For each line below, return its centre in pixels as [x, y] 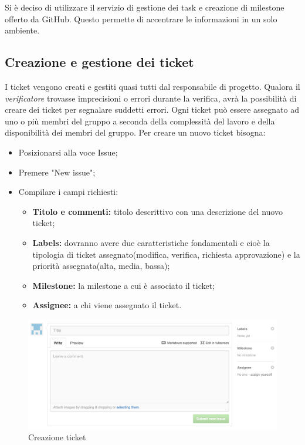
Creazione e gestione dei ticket [99, 62]
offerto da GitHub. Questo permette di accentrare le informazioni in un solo [141, 18]
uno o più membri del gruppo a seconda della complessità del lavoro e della [140, 121]
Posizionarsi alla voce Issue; [68, 152]
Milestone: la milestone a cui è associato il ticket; [124, 285]
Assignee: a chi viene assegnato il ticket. [107, 305]
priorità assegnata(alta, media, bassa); [101, 266]
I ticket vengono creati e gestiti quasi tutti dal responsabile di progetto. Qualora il [152, 86]
